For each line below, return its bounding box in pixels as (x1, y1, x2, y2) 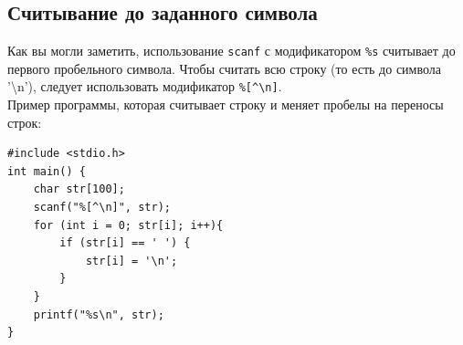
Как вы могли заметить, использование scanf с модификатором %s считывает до (7, 41, 456, 60)
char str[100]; (33, 183, 125, 196)
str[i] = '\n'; (85, 254, 178, 267)
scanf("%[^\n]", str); (33, 201, 171, 214)
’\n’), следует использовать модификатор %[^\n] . (7, 77, 282, 96)
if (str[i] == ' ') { (59, 236, 191, 250)
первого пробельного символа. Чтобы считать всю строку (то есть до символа (7, 58, 441, 78)
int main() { (7, 164, 86, 178)
